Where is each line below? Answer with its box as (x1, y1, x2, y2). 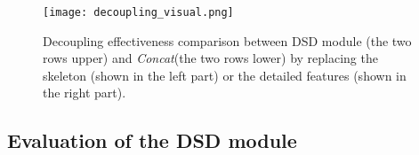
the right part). (43, 83, 126, 102)
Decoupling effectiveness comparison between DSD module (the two (43, 31, 412, 50)
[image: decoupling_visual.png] (43, 6, 234, 19)
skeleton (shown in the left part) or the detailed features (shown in (43, 66, 407, 84)
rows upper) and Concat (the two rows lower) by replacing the (43, 49, 378, 67)
